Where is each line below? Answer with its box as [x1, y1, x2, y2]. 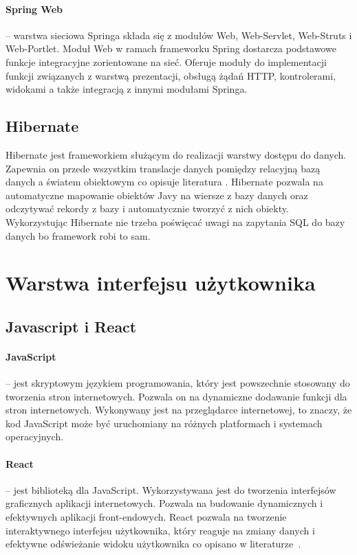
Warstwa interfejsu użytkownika [6, 269, 316, 297]
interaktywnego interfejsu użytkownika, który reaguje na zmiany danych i [6, 523, 315, 537]
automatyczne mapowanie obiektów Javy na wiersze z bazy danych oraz [6, 188, 308, 202]
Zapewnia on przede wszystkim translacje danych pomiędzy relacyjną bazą [6, 161, 321, 175]
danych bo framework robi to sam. [6, 228, 151, 242]
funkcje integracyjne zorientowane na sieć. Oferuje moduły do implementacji [6, 54, 327, 69]
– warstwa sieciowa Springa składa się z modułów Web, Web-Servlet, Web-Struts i [6, 27, 352, 42]
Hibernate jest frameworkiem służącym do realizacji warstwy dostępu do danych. [6, 147, 347, 161]
